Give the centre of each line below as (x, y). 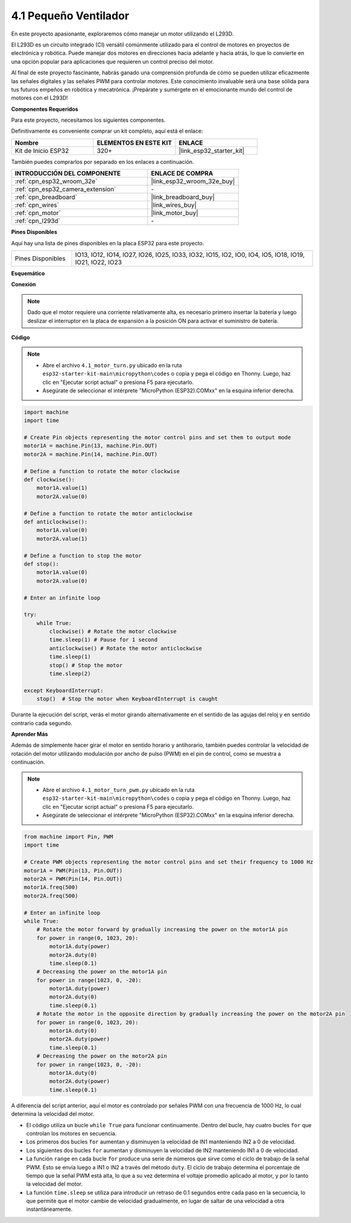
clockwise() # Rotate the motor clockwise (113, 632)
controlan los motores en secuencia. (71, 1133)
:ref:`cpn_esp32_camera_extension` (65, 189)
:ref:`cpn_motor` (38, 213)
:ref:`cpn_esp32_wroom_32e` (56, 181)
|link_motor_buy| (175, 213)
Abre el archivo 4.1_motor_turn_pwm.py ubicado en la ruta (119, 790)
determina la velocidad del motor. (53, 1114)
